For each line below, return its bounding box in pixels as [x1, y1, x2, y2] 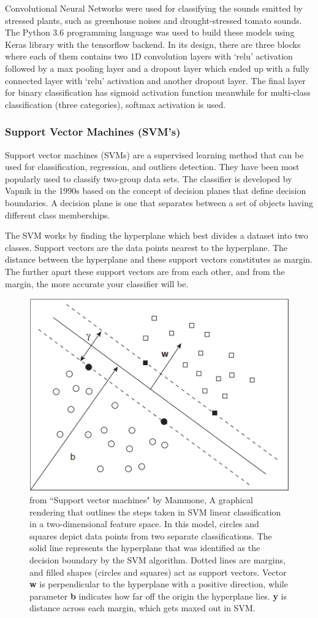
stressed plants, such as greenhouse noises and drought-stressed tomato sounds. [5, 14, 302, 26]
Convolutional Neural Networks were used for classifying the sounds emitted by [5, 2, 303, 14]
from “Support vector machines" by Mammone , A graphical [29, 493, 253, 506]
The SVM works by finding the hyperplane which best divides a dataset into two [5, 229, 308, 242]
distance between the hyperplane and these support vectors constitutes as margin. [5, 253, 312, 266]
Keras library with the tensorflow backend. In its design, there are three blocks [5, 37, 301, 50]
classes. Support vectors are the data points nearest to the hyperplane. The [5, 241, 288, 253]
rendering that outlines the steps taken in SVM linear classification [29, 505, 281, 518]
